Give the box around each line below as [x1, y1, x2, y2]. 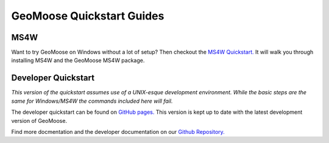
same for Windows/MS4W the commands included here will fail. [11, 97, 173, 105]
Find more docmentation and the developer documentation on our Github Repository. [11, 128, 225, 135]
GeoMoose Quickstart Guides [11, 9, 164, 23]
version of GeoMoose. [11, 117, 67, 124]
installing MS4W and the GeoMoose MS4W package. [11, 57, 145, 64]
